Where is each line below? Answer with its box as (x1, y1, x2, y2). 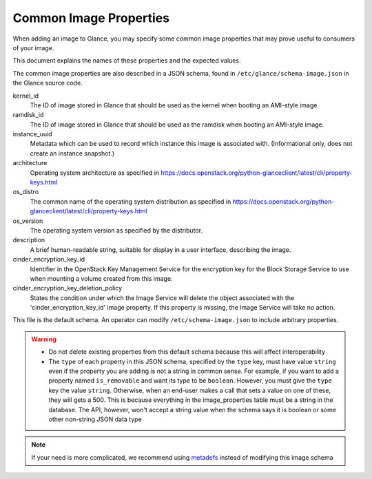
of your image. (12, 43, 54, 52)
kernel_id (12, 92, 39, 100)
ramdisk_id (12, 111, 44, 119)
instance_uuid (12, 130, 52, 138)
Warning (31, 334, 56, 343)
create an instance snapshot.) (30, 149, 115, 158)
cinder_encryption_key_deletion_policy (12, 284, 123, 292)
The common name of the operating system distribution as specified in (30, 197, 231, 206)
